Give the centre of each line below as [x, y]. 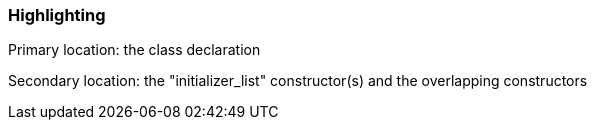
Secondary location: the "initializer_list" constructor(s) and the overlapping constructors [298, 81]
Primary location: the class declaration [134, 50]
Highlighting [57, 15]
